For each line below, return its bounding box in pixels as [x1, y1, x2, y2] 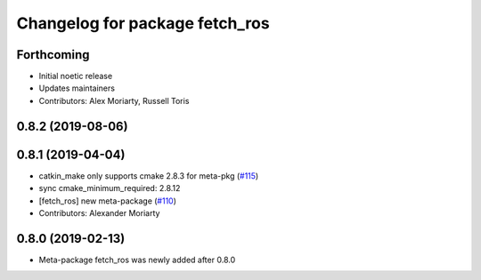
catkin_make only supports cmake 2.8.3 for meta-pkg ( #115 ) [38, 170, 259, 181]
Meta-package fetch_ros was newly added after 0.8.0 [38, 254, 236, 265]
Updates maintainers [38, 83, 116, 93]
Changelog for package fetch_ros [16, 13, 271, 33]
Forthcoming [16, 47, 90, 62]
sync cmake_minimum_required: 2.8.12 [38, 183, 181, 194]
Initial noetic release [38, 71, 113, 82]
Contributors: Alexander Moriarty [38, 207, 160, 218]
